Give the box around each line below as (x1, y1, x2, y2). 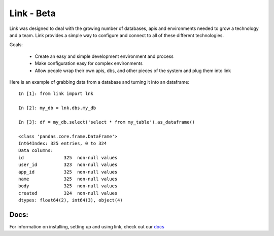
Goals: (9, 42, 23, 48)
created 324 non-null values (18, 190, 118, 196)
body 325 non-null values (18, 183, 118, 189)
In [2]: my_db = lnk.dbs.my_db (18, 105, 96, 111)
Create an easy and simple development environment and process (35, 53, 174, 59)
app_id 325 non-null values (18, 169, 118, 175)
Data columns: (18, 148, 53, 153)
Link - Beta (9, 8, 56, 19)
